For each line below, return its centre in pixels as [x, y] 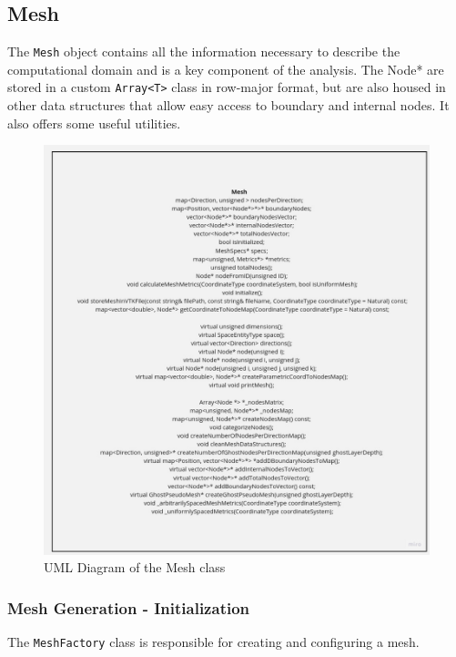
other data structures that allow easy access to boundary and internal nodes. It [228, 105]
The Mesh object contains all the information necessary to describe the [204, 51]
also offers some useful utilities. [94, 123]
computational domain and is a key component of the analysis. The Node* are [226, 69]
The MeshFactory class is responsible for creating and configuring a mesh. [213, 642]
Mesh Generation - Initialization [129, 607]
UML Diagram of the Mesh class [135, 567]
